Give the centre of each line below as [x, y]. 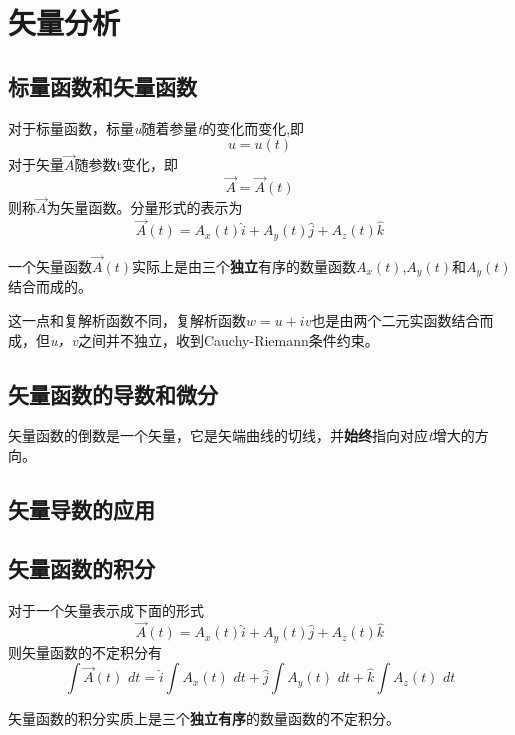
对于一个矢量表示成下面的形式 [106, 609]
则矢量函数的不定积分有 [85, 651]
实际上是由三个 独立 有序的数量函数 [244, 265]
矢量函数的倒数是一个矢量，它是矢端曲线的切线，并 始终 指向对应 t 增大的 [241, 435]
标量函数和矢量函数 [102, 85]
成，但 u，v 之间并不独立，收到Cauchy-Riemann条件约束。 [193, 339]
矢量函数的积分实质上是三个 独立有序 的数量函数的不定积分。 [204, 718]
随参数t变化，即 [126, 164]
